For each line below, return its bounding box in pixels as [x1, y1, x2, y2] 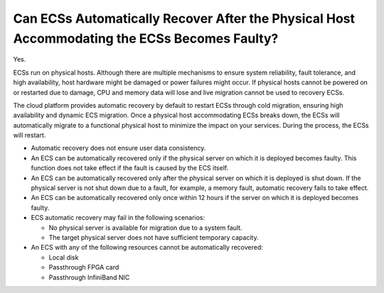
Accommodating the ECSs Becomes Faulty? [13, 31, 279, 46]
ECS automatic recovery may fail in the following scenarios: [31, 214, 206, 222]
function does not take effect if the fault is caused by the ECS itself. [31, 164, 229, 172]
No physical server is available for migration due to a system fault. [48, 223, 242, 232]
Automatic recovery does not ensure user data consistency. [31, 144, 206, 153]
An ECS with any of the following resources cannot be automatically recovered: [31, 243, 263, 252]
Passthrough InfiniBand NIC [48, 273, 130, 282]
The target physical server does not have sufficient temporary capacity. [48, 233, 259, 241]
